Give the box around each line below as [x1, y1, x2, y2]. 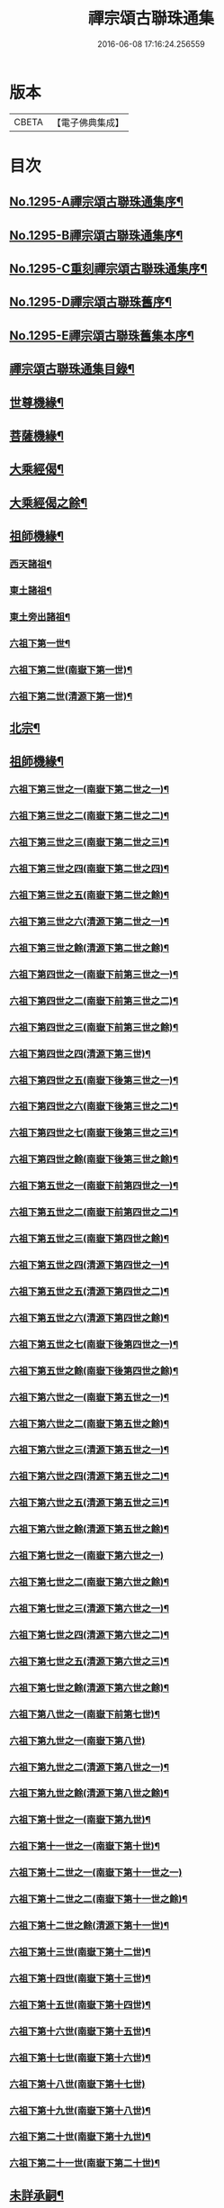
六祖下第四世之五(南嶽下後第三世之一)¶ [9, 1074, 179, 1086]
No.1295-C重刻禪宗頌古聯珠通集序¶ [9, 261, 208, 277]
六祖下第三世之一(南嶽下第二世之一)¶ [9, 783, 169, 795]
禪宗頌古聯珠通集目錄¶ [9, 361, 135, 377]
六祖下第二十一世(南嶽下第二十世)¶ [9, 2157, 160, 2169]
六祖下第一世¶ [9, 637, 70, 650]
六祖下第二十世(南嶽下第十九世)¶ [9, 2131, 151, 2143]
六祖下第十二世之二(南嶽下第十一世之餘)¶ [9, 1893, 188, 1905]
